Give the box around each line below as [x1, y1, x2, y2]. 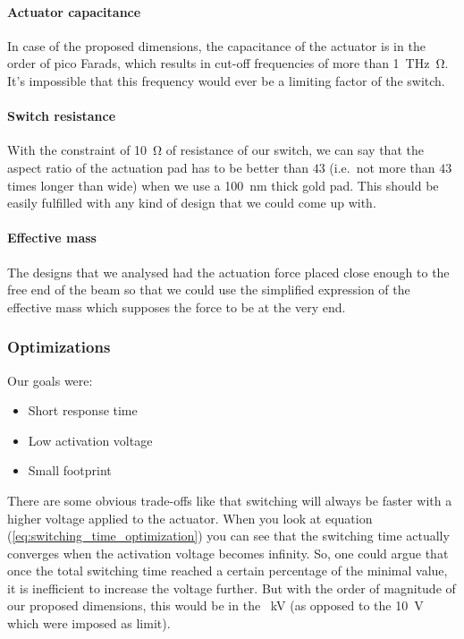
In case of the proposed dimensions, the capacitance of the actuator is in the [7, 36, 426, 55]
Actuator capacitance [7, 2, 141, 21]
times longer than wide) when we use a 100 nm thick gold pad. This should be [7, 175, 439, 194]
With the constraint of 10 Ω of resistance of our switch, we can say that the [7, 141, 424, 159]
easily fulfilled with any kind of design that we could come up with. [7, 193, 376, 212]
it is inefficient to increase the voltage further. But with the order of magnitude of [7, 578, 456, 597]
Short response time [28, 401, 138, 420]
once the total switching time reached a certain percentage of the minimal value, [7, 561, 448, 580]
